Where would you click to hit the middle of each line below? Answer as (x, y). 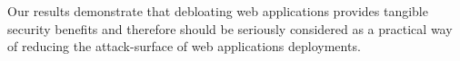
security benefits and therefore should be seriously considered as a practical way (230, 28)
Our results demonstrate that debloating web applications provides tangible (218, 11)
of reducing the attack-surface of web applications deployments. (184, 46)
